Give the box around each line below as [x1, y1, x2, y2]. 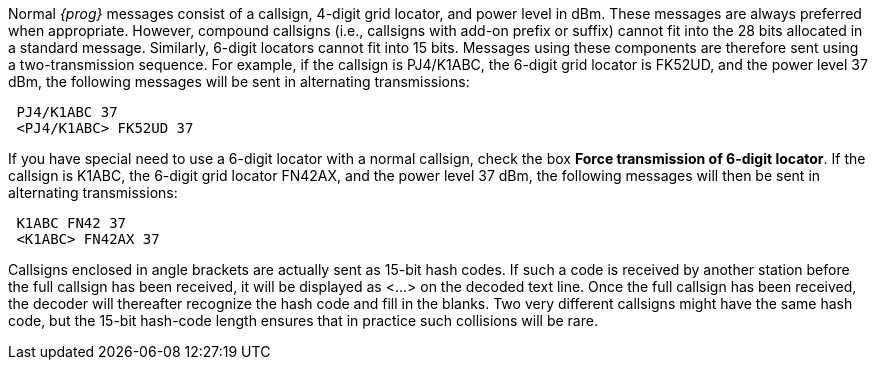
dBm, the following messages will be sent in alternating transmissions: [8, 73, 470, 90]
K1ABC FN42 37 [16, 215, 127, 231]
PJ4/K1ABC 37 [16, 104, 118, 120]
